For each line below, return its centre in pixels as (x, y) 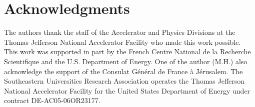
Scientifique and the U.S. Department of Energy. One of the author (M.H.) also (126, 61)
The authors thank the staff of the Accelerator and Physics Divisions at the (120, 32)
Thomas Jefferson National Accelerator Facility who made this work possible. (122, 42)
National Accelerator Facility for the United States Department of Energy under (127, 90)
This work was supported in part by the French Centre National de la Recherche (127, 52)
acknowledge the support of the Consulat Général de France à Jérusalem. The (123, 71)
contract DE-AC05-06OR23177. (52, 100)
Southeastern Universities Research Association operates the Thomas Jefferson (124, 81)
